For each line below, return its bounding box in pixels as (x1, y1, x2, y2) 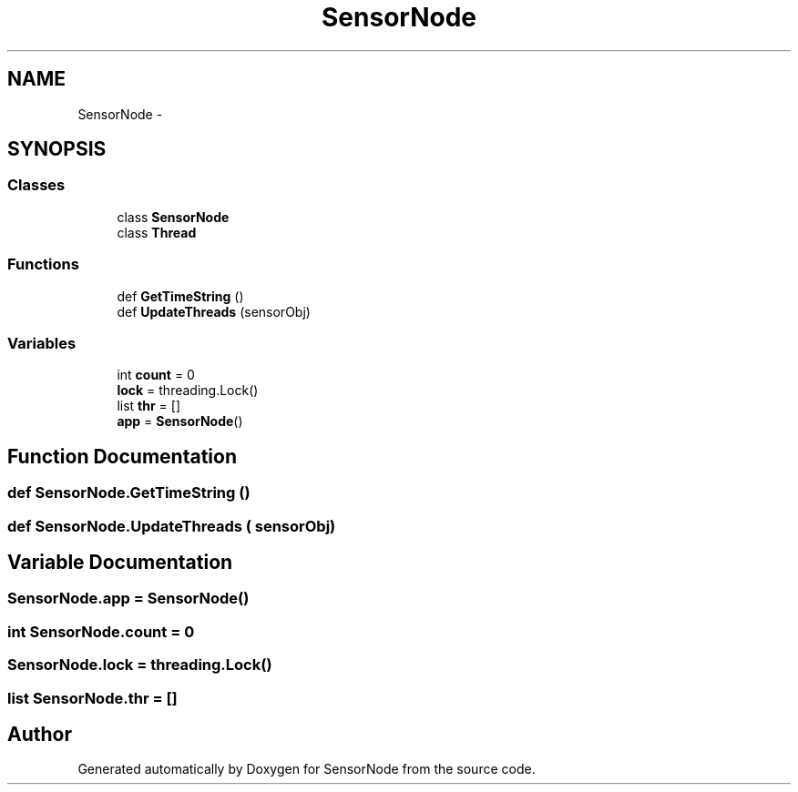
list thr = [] (117, 398, 181, 414)
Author (7, 722, 72, 746)
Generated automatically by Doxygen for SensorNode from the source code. (77, 761, 536, 777)
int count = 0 (117, 367, 195, 383)
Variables (7, 333, 77, 352)
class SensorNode (117, 208, 230, 225)
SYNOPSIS (7, 137, 107, 161)
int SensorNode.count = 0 (7, 622, 195, 641)
